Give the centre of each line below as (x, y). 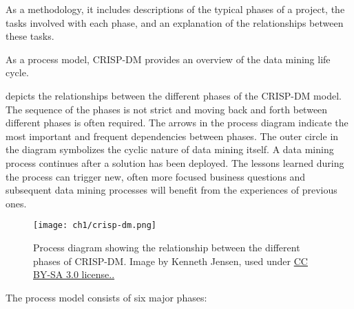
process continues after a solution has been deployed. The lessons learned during (175, 162)
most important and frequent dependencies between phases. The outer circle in (172, 136)
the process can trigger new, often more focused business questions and (156, 176)
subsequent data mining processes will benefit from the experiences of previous (171, 190)
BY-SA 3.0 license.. (74, 274)
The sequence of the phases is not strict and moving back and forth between (167, 109)
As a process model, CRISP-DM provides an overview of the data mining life (168, 59)
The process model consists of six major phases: (106, 297)
